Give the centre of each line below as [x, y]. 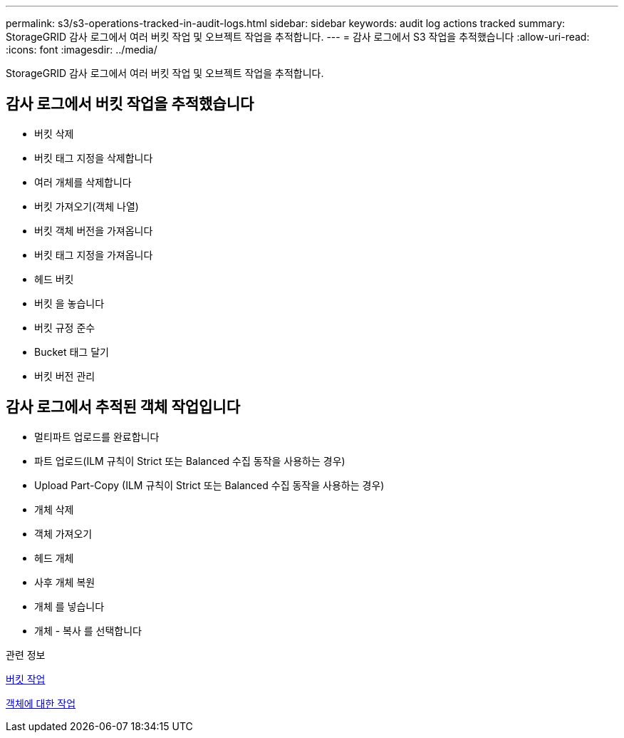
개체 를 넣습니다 [69, 606]
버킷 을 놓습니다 [69, 303]
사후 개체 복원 [65, 582]
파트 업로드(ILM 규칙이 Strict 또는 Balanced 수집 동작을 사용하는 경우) [190, 461]
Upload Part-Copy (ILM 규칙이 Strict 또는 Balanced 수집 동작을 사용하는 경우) [209, 485]
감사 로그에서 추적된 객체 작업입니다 [123, 407]
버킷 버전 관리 [65, 376]
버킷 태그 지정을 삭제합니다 [94, 158]
